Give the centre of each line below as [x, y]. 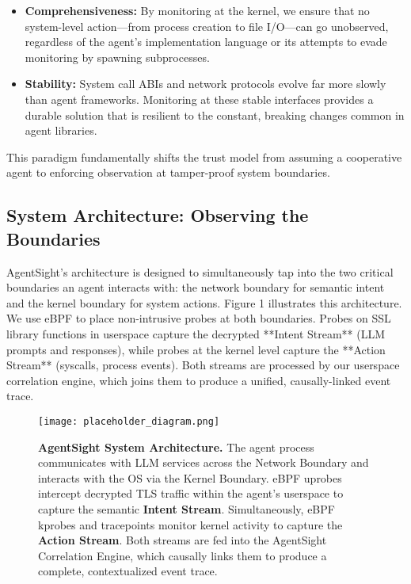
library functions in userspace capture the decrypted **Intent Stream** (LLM [196, 333]
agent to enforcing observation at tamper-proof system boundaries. [168, 172]
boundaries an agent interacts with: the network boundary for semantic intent [196, 287]
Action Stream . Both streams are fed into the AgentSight [183, 540]
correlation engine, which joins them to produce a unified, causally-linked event [199, 380]
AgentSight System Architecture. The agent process [176, 447]
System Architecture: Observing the [158, 215]
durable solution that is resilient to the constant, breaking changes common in [215, 115]
